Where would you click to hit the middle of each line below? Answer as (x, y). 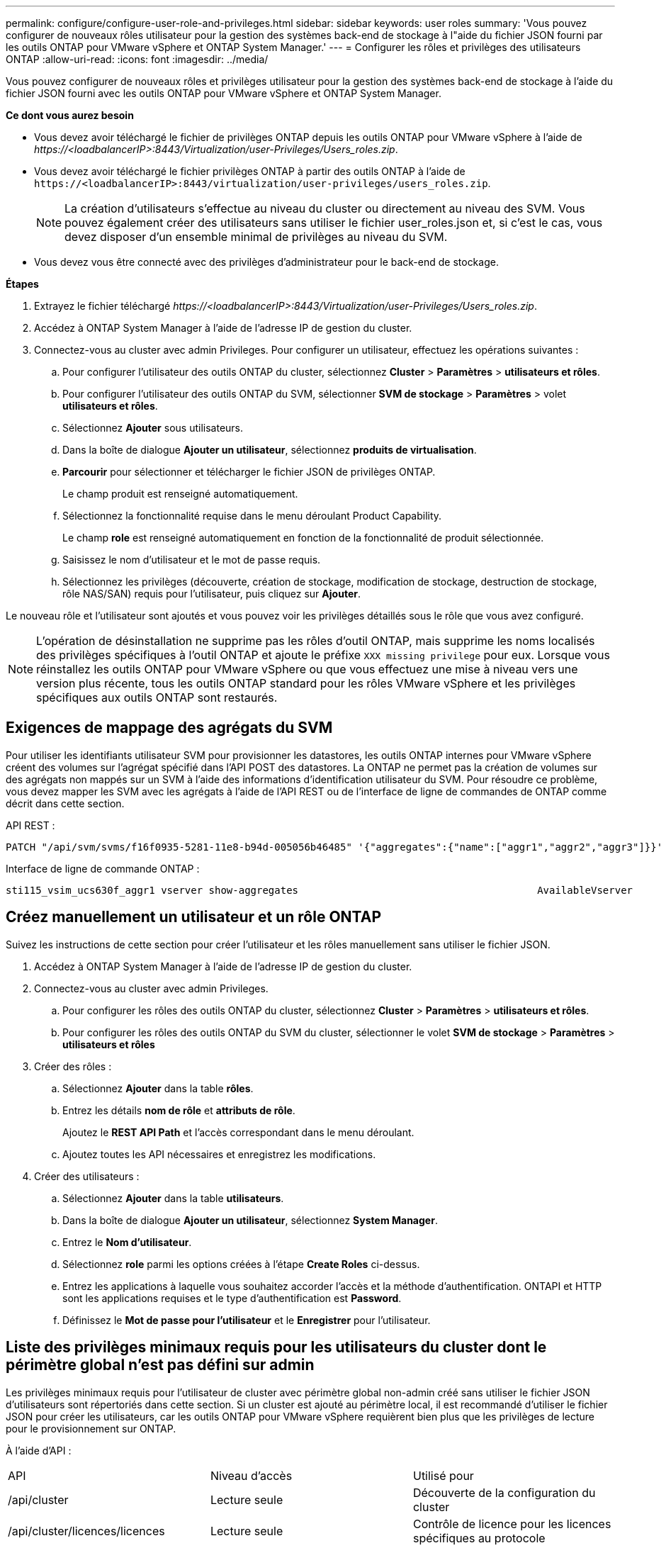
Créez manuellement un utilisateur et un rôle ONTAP (194, 917)
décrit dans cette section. (65, 803)
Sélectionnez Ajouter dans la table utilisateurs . (173, 1198)
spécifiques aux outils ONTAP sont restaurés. (157, 697)
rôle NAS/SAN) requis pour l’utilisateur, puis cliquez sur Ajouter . (211, 594)
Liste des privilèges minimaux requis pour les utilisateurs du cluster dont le (276, 1347)
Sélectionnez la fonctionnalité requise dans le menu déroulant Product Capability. (252, 516)
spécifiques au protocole (479, 1538)
